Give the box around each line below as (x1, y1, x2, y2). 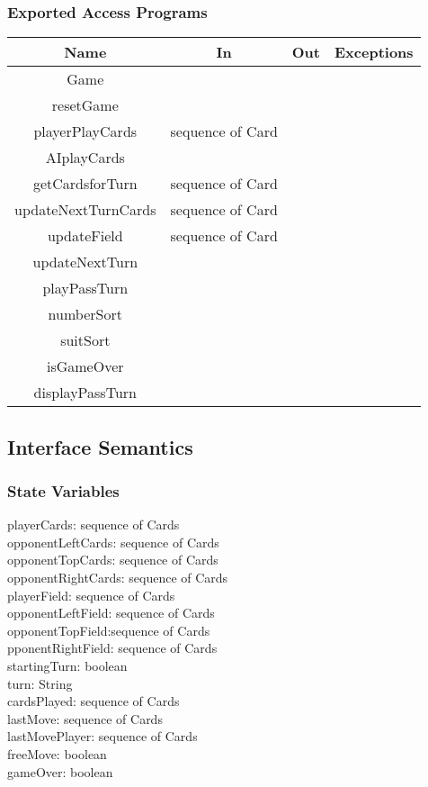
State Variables (7, 479, 120, 502)
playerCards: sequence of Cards (7, 515, 180, 534)
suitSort (60, 330, 111, 351)
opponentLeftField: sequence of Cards (7, 603, 215, 622)
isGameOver (46, 356, 124, 377)
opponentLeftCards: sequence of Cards (7, 532, 219, 551)
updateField (47, 225, 123, 247)
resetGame (51, 95, 119, 116)
